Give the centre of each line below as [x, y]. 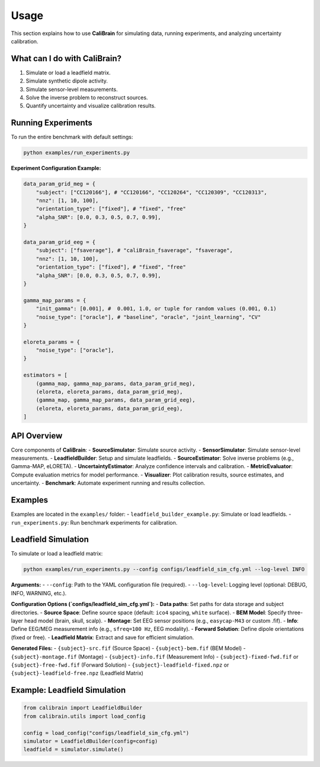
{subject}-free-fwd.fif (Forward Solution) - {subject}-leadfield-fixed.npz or [120, 665]
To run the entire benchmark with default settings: [72, 137]
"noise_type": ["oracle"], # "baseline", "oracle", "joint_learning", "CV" [148, 317]
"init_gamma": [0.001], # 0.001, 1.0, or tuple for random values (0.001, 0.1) [156, 309]
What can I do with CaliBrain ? [66, 59]
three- [295, 613]
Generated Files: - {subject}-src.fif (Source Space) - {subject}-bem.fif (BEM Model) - [128, 648]
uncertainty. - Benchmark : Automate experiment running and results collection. [108, 483]
